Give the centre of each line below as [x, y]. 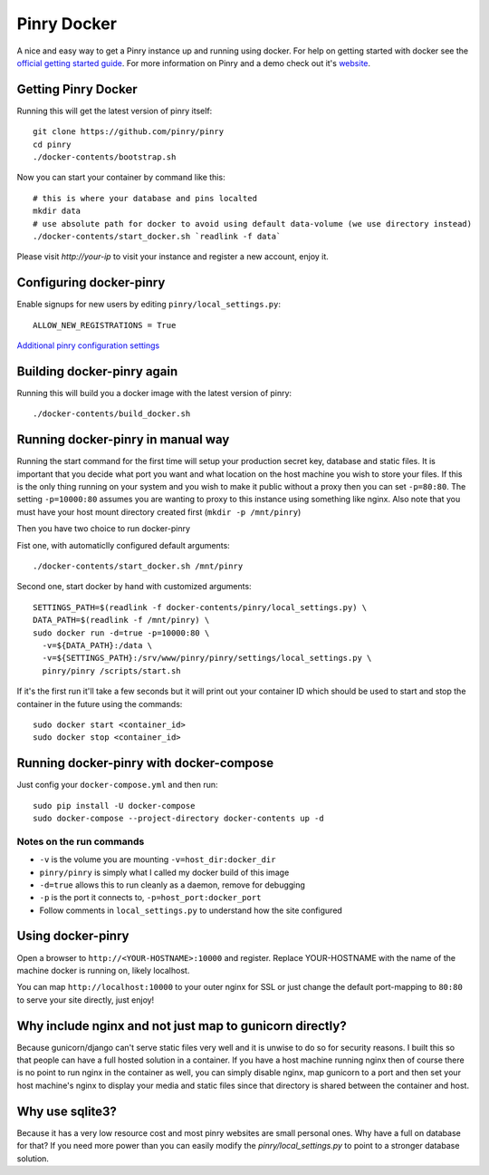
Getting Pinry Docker [77, 89]
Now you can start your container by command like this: [121, 178]
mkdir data [57, 211]
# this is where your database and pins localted [145, 198]
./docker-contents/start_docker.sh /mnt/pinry [138, 566]
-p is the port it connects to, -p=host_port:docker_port [150, 898]
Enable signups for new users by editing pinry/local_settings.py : [149, 305]
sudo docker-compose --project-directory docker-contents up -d [179, 818]
